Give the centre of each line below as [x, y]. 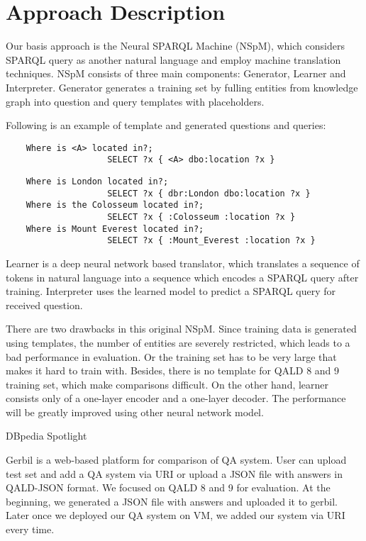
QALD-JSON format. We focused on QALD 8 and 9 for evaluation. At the [168, 487]
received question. [44, 305]
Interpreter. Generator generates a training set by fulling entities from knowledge [182, 87]
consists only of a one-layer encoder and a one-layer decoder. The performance [176, 398]
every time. [30, 529]
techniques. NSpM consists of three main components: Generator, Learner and [176, 73]
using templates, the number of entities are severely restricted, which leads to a [178, 342]
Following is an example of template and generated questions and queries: [166, 125]
